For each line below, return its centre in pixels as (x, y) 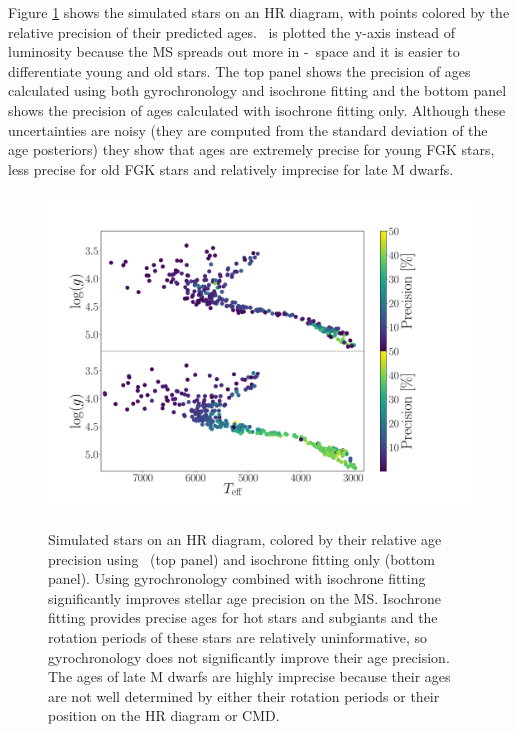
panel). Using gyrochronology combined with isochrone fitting (237, 578)
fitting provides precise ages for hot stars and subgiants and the (243, 617)
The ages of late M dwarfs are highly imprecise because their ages (249, 676)
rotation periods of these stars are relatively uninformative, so (238, 636)
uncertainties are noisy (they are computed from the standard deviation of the (248, 129)
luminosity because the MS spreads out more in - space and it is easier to (234, 51)
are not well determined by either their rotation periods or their (244, 695)
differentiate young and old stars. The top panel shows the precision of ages (239, 70)
